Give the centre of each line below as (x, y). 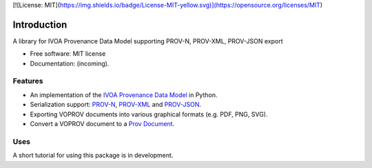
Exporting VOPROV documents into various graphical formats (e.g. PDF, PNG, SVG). (149, 114)
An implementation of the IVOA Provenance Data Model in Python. (124, 95)
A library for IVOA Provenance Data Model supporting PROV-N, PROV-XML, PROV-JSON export (148, 41)
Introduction (40, 24)
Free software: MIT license (68, 54)
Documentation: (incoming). (70, 63)
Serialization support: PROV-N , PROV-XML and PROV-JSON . (116, 105)
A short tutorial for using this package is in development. (93, 156)
